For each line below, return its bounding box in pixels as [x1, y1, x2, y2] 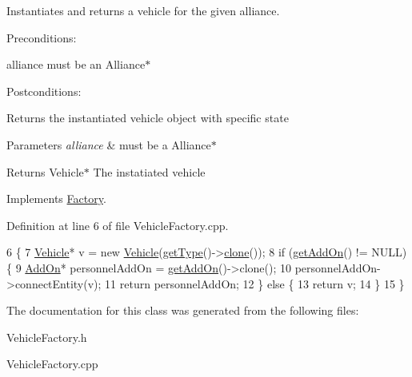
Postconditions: [6, 82, 82, 99]
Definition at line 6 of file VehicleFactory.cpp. [6, 216, 229, 233]
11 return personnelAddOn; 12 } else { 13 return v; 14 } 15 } [105, 275, 405, 292]
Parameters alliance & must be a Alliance [6, 136, 211, 153]
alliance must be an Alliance [6, 56, 146, 73]
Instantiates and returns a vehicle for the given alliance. [6, 2, 280, 18]
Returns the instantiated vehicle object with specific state [6, 109, 289, 126]
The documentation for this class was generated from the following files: [6, 302, 359, 319]
